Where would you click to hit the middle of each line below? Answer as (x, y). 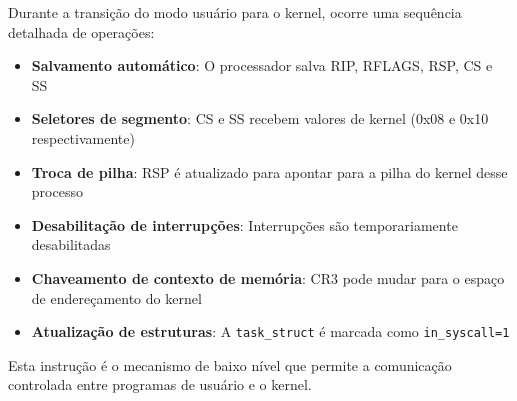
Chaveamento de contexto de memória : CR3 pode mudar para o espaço (268, 277)
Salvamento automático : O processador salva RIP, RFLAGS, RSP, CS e (262, 65)
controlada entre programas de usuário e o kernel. (160, 384)
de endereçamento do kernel (116, 297)
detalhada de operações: (81, 31)
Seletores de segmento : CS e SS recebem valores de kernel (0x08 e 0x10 (260, 118)
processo (57, 191)
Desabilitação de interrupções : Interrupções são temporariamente (244, 224)
